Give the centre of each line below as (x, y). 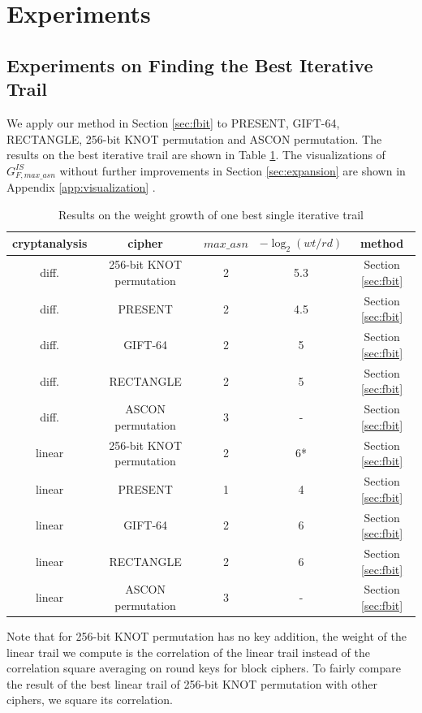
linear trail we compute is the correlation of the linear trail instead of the (188, 652)
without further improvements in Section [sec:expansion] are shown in (233, 170)
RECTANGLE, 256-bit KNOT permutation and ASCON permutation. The (194, 138)
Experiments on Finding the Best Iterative (190, 65)
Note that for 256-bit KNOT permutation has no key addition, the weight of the (207, 636)
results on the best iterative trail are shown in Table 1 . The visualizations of (196, 155)
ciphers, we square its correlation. (90, 700)
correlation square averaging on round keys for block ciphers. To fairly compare (204, 668)
